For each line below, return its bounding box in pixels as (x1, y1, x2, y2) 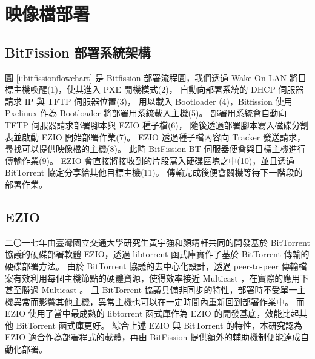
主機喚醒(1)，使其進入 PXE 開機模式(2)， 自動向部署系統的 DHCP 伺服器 (13, 83, 304, 96)
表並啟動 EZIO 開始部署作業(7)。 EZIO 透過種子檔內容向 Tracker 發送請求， (5, 130, 305, 143)
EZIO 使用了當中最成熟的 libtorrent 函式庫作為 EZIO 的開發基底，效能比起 (5, 307, 299, 320)
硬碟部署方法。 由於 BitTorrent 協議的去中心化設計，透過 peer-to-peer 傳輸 (5, 259, 299, 272)
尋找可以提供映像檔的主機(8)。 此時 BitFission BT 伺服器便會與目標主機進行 (5, 142, 306, 155)
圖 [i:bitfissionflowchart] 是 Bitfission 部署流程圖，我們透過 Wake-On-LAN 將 (5, 71, 298, 84)
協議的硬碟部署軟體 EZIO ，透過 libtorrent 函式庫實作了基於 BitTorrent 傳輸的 (5, 248, 310, 260)
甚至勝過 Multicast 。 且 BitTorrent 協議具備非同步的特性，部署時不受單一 (5, 283, 297, 296)
